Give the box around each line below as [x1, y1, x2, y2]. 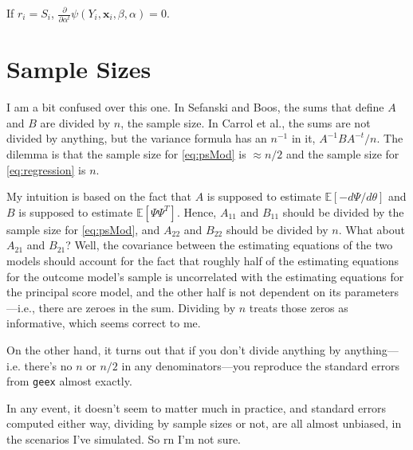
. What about [338, 221, 405, 237]
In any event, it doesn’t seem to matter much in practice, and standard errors [6, 399, 387, 416]
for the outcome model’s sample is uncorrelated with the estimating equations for [6, 268, 404, 284]
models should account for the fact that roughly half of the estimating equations [6, 252, 399, 269]
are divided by [40, 114, 111, 131]
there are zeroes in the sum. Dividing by [38, 299, 236, 315]
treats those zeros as [249, 299, 348, 315]
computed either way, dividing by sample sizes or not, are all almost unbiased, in [6, 415, 402, 432]
